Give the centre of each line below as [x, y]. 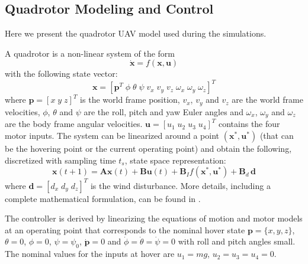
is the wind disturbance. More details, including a [180, 185]
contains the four [249, 124]
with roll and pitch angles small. [237, 241]
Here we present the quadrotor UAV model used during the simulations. [136, 33]
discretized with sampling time [60, 160]
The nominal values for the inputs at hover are [90, 254]
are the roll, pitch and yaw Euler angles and [163, 111]
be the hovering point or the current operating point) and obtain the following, [148, 148]
